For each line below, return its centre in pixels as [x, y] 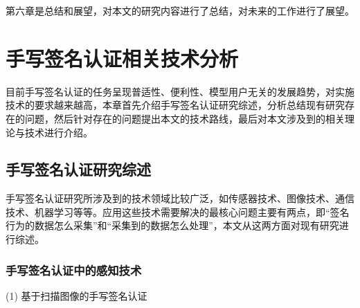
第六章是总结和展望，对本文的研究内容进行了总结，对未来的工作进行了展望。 [180, 10]
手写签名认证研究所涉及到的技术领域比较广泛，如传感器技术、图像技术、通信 [180, 198]
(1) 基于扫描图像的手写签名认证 [76, 295]
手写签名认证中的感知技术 [74, 270]
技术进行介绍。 [58, 132]
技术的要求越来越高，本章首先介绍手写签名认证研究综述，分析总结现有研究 [175, 105]
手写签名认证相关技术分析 [122, 58]
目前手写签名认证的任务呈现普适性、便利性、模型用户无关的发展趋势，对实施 [180, 91]
